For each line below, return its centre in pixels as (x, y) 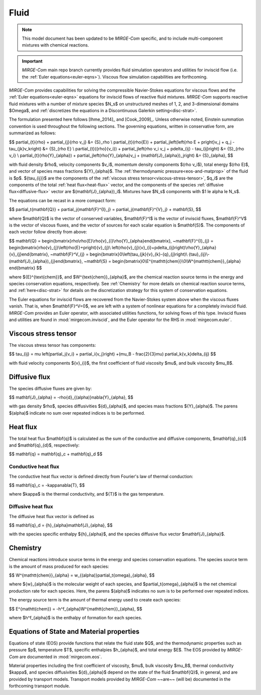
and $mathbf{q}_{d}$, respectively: (44, 445)
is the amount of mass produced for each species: (59, 566)
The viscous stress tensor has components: (52, 345)
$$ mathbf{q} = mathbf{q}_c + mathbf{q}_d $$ (56, 454)
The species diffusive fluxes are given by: (50, 388)
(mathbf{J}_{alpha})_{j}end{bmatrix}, (46, 261)
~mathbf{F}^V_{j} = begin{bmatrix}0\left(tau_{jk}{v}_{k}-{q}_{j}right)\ (119, 254)
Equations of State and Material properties (74, 631)
